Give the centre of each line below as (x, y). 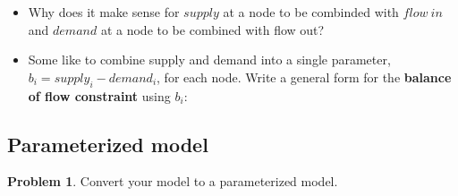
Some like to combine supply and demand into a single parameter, (209, 60)
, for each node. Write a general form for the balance (304, 77)
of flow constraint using (99, 95)
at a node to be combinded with (311, 12)
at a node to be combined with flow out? (212, 29)
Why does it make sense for (104, 12)
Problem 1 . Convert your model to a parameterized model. (173, 181)
